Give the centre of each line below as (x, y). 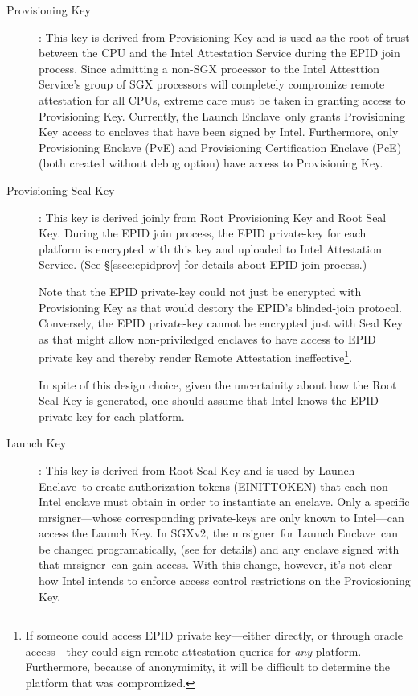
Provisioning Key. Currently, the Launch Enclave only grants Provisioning (222, 115)
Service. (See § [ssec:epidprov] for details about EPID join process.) (203, 264)
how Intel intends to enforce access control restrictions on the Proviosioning (225, 581)
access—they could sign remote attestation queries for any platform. (193, 651)
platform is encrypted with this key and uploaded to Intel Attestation (210, 248)
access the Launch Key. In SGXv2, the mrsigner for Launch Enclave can (219, 533)
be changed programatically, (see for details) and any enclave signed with (219, 548)
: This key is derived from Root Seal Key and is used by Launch (197, 469)
